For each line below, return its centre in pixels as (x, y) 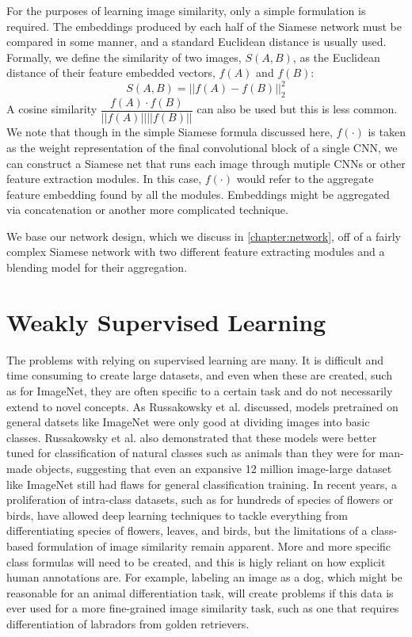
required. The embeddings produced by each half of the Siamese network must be (204, 26)
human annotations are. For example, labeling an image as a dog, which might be (204, 577)
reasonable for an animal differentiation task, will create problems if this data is (200, 592)
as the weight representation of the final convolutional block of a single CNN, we (202, 147)
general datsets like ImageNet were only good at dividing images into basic (188, 422)
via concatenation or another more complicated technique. (147, 210)
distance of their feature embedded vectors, (111, 72)
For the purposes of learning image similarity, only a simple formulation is (186, 10)
